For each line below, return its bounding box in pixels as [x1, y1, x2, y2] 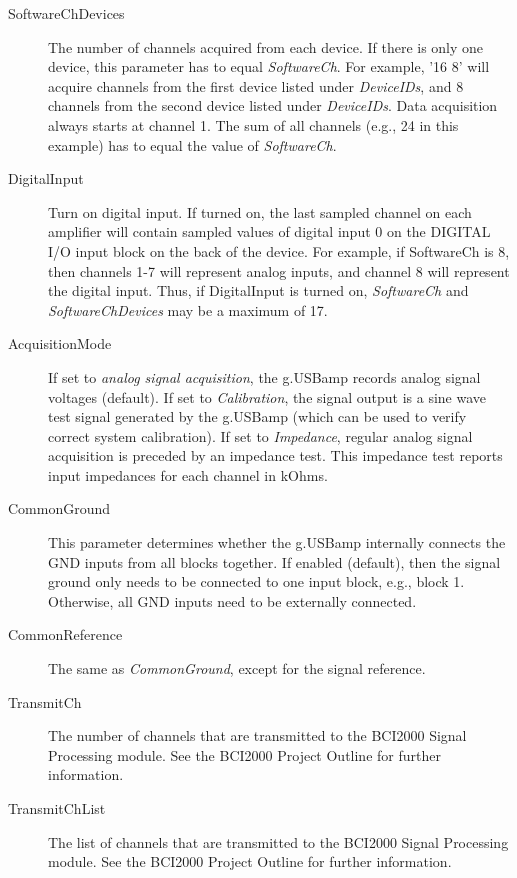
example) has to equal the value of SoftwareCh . [48, 134, 337, 155]
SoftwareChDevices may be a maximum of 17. [48, 299, 328, 320]
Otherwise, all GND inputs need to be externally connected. [48, 590, 417, 611]
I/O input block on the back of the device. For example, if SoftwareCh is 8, [48, 240, 510, 261]
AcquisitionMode [8, 333, 112, 354]
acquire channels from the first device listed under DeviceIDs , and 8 [48, 75, 464, 96]
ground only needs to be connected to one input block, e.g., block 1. [48, 571, 465, 592]
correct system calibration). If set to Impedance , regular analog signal [48, 425, 473, 446]
